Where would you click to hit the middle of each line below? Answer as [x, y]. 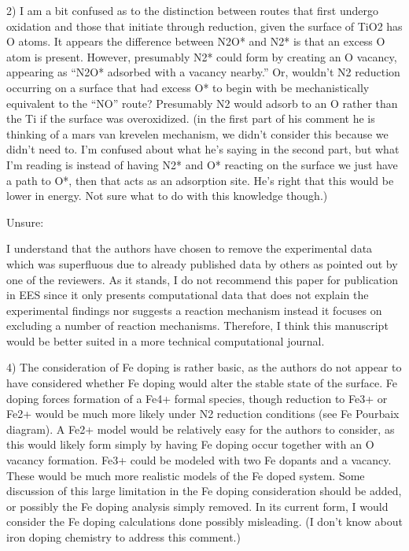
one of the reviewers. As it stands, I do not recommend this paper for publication [202, 279]
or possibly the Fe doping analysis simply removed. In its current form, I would [197, 506]
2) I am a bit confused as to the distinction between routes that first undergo [192, 10]
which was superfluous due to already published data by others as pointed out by [202, 263]
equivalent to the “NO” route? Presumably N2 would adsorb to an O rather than [202, 103]
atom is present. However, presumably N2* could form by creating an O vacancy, [202, 56]
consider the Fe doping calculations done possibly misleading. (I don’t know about [204, 521]
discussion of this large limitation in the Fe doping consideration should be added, [204, 491]
